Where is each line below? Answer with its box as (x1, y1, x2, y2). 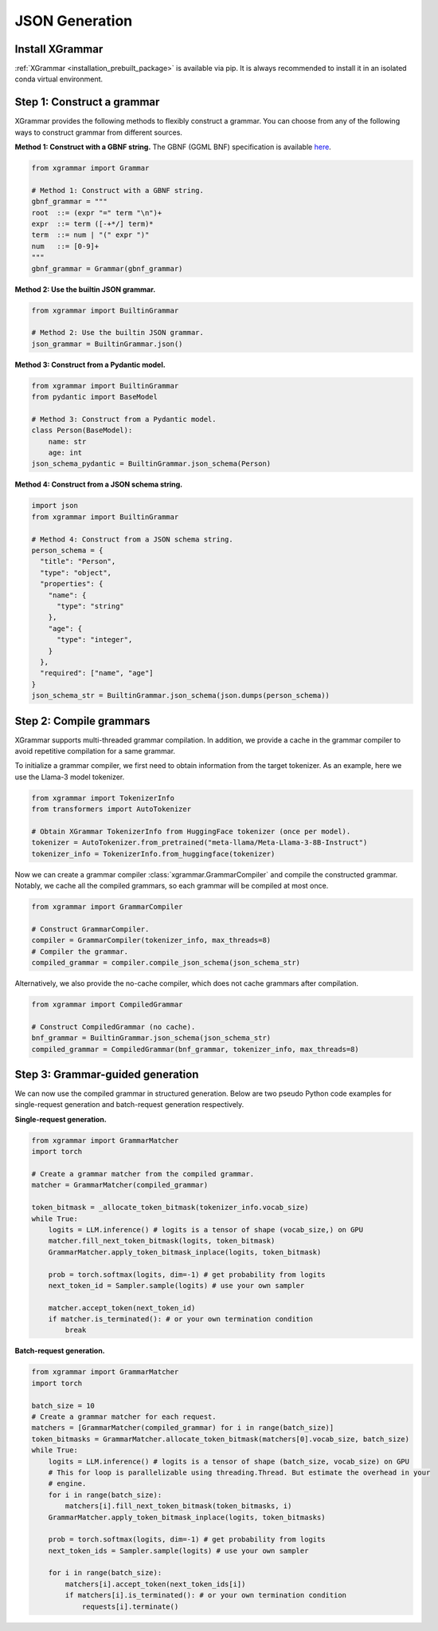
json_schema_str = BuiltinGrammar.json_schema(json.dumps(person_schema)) (31, 691, 330, 700)
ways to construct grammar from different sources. (14, 128, 183, 137)
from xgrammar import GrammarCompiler (31, 902, 183, 912)
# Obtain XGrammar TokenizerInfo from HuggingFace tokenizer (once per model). (31, 826, 351, 836)
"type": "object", (40, 568, 111, 577)
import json (31, 501, 79, 510)
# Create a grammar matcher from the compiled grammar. (31, 1169, 255, 1178)
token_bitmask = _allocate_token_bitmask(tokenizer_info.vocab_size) (31, 1203, 309, 1212)
